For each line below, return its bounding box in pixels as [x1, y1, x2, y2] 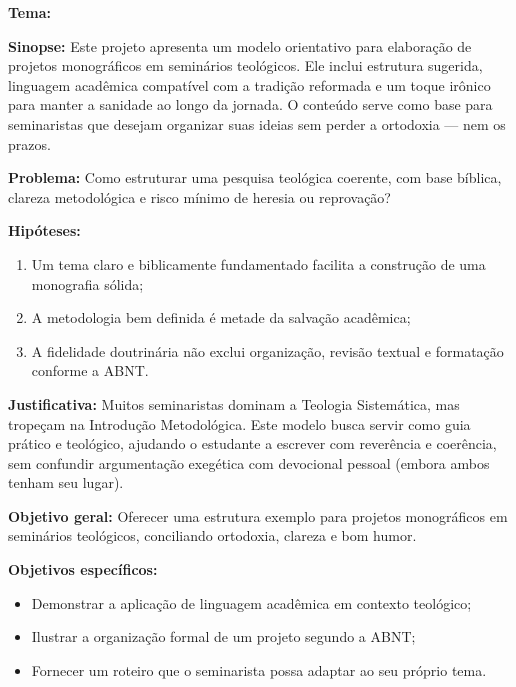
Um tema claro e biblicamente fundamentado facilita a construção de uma [31, 253, 486, 274]
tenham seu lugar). [8, 472, 124, 493]
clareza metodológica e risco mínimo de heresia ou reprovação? [8, 186, 391, 207]
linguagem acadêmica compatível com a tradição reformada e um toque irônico [8, 74, 491, 95]
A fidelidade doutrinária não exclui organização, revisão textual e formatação [31, 340, 504, 361]
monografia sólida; [31, 273, 144, 294]
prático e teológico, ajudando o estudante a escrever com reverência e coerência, [8, 433, 497, 454]
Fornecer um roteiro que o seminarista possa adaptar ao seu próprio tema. [31, 659, 487, 680]
